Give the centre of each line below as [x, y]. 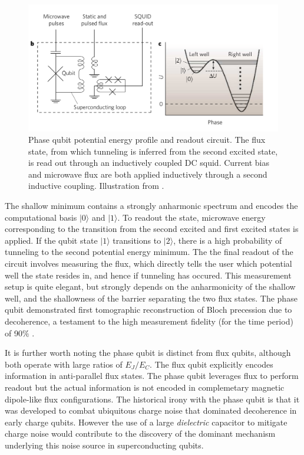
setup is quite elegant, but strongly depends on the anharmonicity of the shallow [150, 287]
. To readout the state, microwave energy [191, 217]
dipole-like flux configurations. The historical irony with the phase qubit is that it [152, 399]
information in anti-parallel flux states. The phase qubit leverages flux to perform [152, 376]
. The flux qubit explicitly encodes [212, 364]
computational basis [41, 217]
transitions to [137, 240]
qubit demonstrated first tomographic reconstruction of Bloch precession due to [148, 310]
